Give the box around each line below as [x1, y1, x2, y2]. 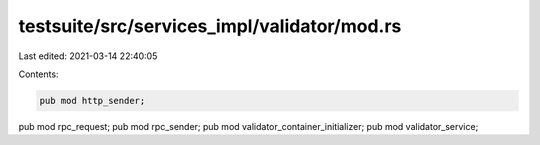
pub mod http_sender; [39, 95, 146, 106]
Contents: [18, 68, 59, 80]
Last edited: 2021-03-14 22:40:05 [18, 50, 158, 62]
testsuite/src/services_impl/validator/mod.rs [18, 15, 402, 37]
